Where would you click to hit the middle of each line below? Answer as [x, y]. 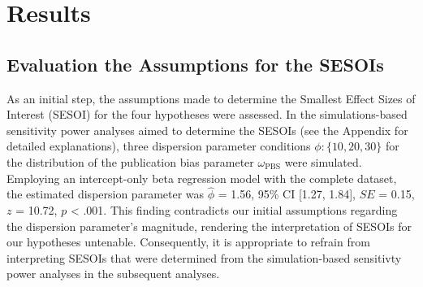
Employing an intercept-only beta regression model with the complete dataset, [202, 178]
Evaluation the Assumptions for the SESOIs [195, 64]
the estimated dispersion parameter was [106, 194]
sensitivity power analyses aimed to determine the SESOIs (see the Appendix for [207, 130]
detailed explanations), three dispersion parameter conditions [159, 146]
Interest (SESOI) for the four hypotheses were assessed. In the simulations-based [207, 114]
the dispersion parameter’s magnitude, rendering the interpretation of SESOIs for [209, 226]
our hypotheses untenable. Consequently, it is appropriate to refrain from [188, 242]
